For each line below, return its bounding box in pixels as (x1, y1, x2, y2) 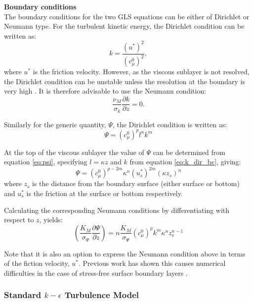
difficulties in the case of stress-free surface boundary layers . (4, 267, 188, 278)
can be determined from (153, 147, 225, 157)
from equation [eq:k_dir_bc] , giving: (129, 156, 241, 167)
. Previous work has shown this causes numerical (79, 258, 226, 268)
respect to (4, 214, 34, 225)
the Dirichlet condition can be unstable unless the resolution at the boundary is (4, 76, 246, 86)
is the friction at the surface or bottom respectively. (26, 188, 183, 198)
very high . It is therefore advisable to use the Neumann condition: (4, 86, 207, 96)
